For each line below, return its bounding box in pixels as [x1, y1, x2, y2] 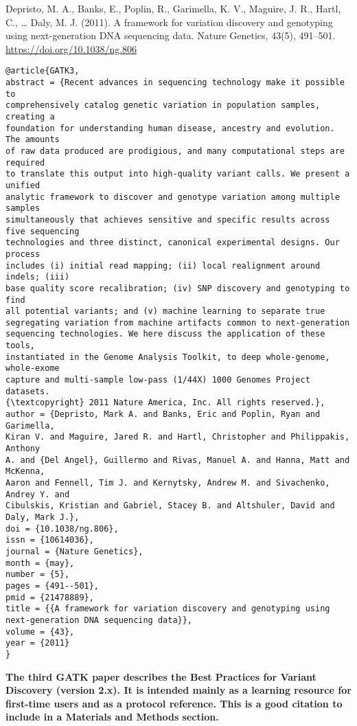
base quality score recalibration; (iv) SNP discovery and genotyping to [5, 283, 350, 293]
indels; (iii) [5, 272, 70, 282]
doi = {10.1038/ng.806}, [5, 523, 119, 534]
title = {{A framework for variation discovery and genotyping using [5, 604, 330, 614]
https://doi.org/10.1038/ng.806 [5, 41, 137, 56]
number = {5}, [5, 569, 70, 580]
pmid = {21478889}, [5, 592, 94, 602]
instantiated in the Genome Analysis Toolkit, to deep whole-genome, [5, 352, 330, 362]
